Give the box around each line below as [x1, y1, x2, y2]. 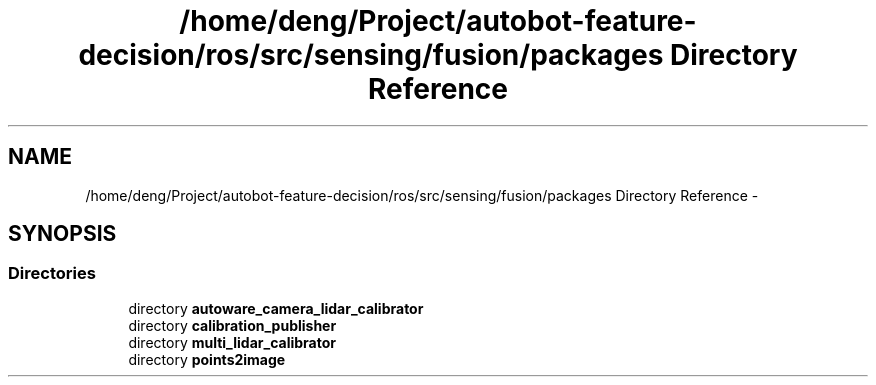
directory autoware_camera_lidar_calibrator [128, 299, 424, 317]
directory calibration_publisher [128, 316, 337, 334]
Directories [8, 263, 96, 284]
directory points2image [128, 350, 286, 368]
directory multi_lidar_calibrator [128, 333, 336, 351]
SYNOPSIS [8, 221, 117, 247]
